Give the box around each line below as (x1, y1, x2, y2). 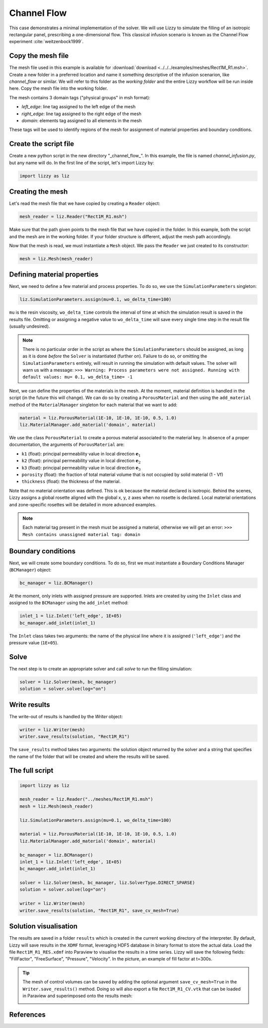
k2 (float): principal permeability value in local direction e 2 (21, 458, 141, 465)
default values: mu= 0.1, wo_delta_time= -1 (22, 374, 133, 380)
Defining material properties (9, 271, 99, 279)
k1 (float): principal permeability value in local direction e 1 (21, 451, 141, 458)
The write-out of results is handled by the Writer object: (9, 713, 123, 719)
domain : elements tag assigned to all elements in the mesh (21, 117, 142, 124)
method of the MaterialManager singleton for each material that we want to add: (9, 402, 178, 408)
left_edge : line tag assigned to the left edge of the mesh (21, 104, 136, 110)
